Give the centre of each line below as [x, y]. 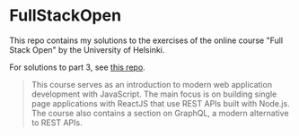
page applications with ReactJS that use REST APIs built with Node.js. [160, 103]
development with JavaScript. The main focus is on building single [154, 94]
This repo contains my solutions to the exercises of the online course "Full [146, 40]
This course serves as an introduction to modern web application [151, 84]
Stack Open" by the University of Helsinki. [87, 49]
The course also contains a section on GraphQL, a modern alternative [160, 113]
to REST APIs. [57, 123]
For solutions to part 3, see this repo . [77, 67]
